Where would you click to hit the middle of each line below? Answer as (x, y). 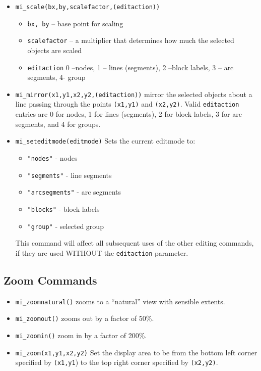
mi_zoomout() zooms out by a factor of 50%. (85, 318)
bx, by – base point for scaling (75, 23)
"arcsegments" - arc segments (74, 192)
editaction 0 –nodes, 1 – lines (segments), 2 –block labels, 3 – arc (130, 67)
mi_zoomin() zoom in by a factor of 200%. (81, 335)
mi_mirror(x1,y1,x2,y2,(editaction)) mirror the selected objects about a (134, 94)
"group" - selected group (66, 226)
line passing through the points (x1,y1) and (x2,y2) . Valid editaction (127, 104)
